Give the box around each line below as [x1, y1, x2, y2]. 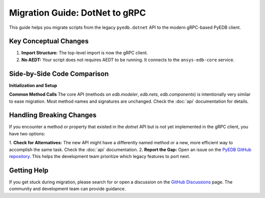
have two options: [9, 131, 45, 136]
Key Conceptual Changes [9, 37, 89, 45]
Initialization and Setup [9, 82, 57, 88]
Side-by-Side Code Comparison [9, 69, 109, 78]
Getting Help [9, 166, 49, 175]
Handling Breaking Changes [9, 111, 97, 119]
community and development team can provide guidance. [9, 186, 126, 192]
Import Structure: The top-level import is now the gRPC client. [21, 50, 148, 56]
